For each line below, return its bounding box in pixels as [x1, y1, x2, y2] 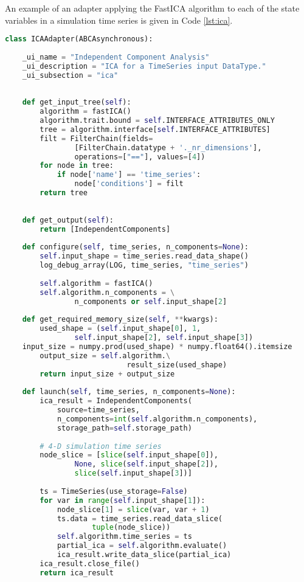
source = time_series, [57, 406, 140, 415]
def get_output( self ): [22, 215, 114, 224]
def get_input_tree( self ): [22, 98, 131, 107]
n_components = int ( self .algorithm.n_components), [57, 414, 258, 423]
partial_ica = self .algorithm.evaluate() [57, 541, 227, 550]
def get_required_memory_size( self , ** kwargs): [22, 315, 218, 324]
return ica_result [40, 568, 114, 577]
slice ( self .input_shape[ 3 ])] [74, 469, 192, 478]
